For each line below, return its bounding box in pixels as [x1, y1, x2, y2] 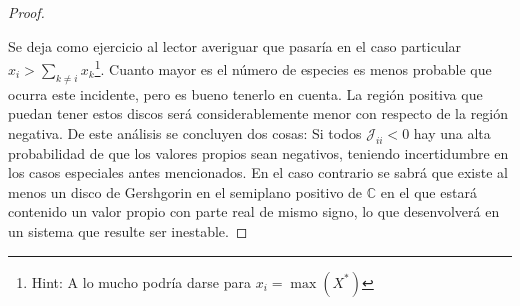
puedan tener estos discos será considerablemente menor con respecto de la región [8, 103, 509, 124]
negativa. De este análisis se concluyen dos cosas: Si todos [8, 122, 362, 143]
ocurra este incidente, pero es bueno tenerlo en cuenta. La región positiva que [8, 83, 483, 104]
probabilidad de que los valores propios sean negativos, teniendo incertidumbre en [8, 142, 509, 163]
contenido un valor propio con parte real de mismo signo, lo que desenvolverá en [8, 201, 500, 222]
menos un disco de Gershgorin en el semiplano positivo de [8, 181, 363, 202]
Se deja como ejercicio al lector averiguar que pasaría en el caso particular [8, 35, 462, 56]
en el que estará [380, 181, 477, 202]
